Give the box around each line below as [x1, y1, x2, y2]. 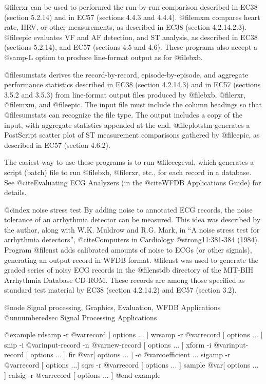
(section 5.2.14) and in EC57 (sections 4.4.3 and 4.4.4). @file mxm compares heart [4, 11, 260, 22]
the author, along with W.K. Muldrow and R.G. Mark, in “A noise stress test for [4, 224, 260, 235]
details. [4, 187, 27, 198]
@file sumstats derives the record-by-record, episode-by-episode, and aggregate [4, 69, 249, 80]
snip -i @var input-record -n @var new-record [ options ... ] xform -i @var [4, 339, 230, 350]
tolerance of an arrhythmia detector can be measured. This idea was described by [4, 214, 261, 225]
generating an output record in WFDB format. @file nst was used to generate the [4, 254, 258, 265]
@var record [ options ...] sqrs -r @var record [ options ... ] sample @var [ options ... [4, 359, 259, 370]
